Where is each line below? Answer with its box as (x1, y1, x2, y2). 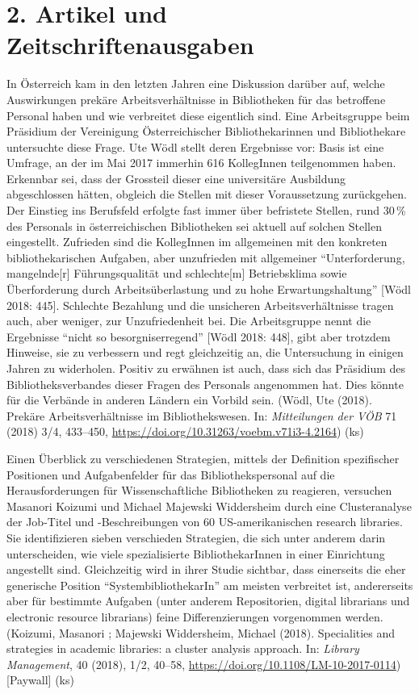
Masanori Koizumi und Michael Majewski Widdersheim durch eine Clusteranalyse (6, 497, 412, 514)
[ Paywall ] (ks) (6, 671, 74, 688)
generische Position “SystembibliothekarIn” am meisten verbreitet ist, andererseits (6, 576, 413, 593)
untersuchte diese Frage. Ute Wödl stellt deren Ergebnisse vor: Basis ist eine (6, 138, 384, 155)
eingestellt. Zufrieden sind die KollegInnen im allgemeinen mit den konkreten (6, 233, 388, 250)
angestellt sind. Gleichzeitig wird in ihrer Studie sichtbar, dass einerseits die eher (6, 561, 406, 578)
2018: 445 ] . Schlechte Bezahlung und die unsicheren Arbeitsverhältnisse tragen (6, 296, 394, 313)
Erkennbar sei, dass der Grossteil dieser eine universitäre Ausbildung (6, 169, 346, 186)
